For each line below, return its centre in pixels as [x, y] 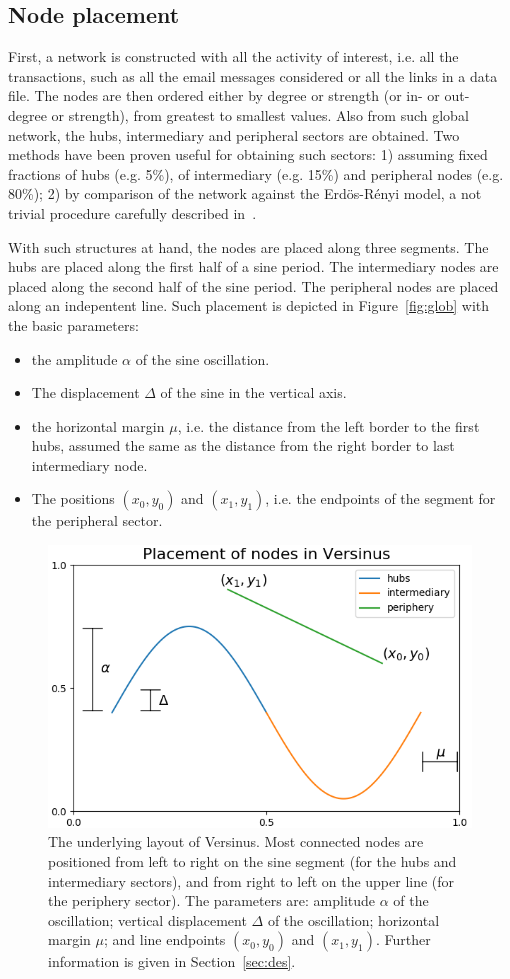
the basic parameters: [73, 324]
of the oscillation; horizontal [353, 919]
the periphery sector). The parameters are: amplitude [212, 900]
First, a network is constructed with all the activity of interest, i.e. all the [233, 56]
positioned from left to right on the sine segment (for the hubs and [252, 860]
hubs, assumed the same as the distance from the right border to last [243, 445]
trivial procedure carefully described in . [132, 212]
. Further [403, 939]
